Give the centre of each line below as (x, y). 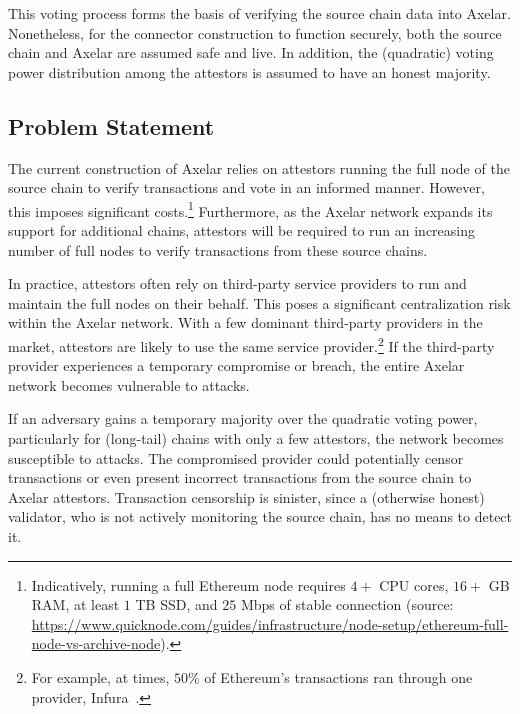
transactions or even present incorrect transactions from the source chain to (240, 477)
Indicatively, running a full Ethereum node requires (188, 584)
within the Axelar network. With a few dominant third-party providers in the (245, 322)
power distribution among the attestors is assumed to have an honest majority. (249, 71)
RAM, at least (75, 604)
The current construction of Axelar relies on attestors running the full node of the (259, 167)
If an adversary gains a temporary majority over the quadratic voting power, (243, 418)
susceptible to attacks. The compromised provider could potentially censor (236, 457)
